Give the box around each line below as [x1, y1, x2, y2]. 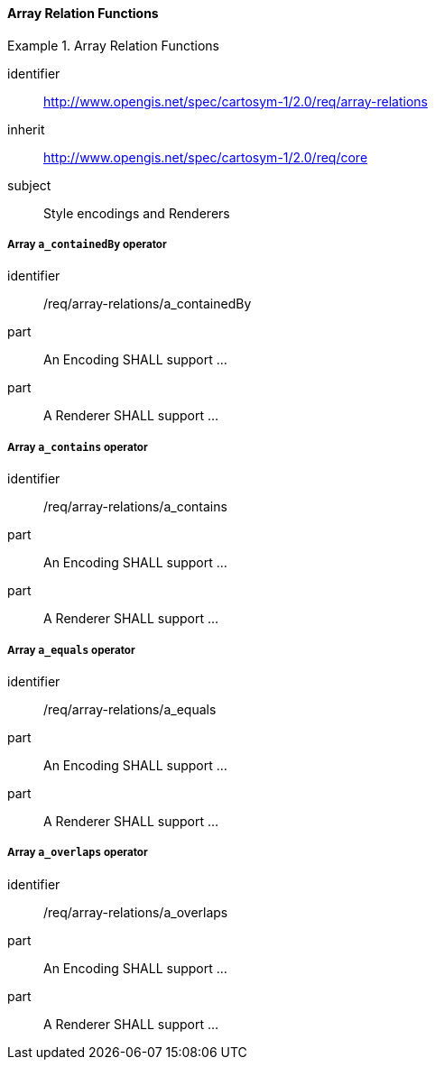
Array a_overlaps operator [7, 846, 148, 860]
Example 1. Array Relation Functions [7, 37, 219, 53]
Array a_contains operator [7, 440, 148, 454]
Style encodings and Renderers [43, 205, 230, 221]
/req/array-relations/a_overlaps [43, 904, 228, 920]
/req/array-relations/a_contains [43, 499, 227, 515]
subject [7, 177, 51, 193]
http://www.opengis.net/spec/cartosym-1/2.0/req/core [43, 149, 368, 165]
